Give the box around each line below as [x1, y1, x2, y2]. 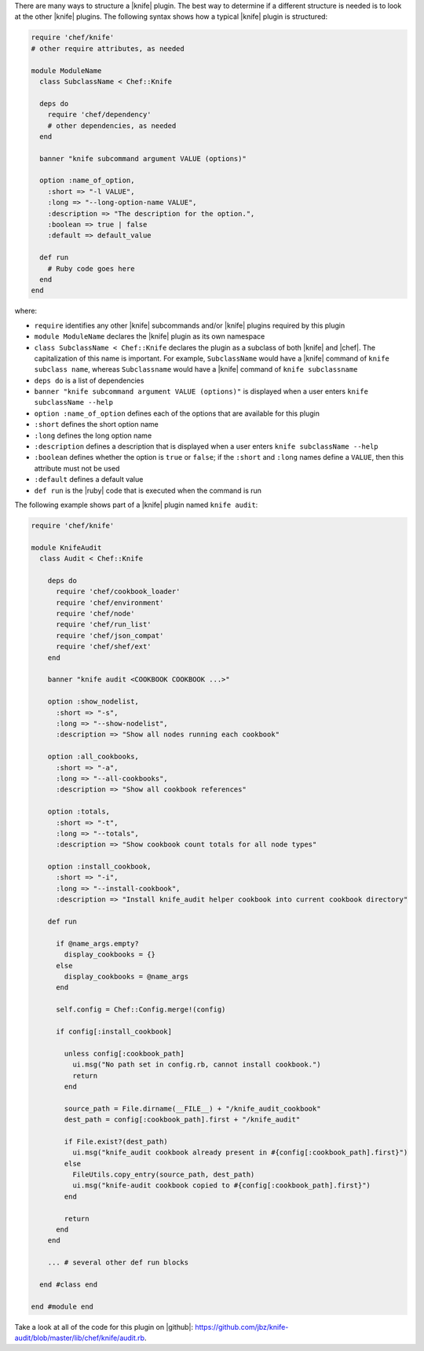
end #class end [39, 1279, 98, 1289]
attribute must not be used [34, 464, 120, 473]
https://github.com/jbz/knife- [195, 1322, 289, 1331]
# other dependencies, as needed [47, 121, 177, 130]
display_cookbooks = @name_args [64, 971, 188, 981]
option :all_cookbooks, [47, 752, 139, 762]
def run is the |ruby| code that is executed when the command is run [34, 486, 262, 495]
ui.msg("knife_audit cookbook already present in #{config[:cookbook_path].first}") [71, 1148, 408, 1157]
